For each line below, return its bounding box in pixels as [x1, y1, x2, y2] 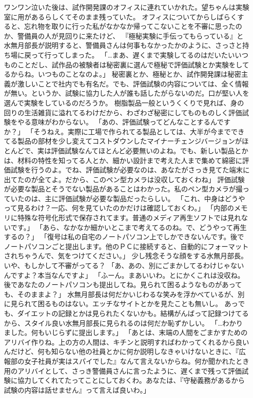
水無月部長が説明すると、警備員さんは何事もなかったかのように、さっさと [4, 40, 243, 50]
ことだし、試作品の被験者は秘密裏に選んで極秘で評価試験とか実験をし [17, 59, 242, 69]
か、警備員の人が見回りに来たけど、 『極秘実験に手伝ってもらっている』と [4, 30, 244, 41]
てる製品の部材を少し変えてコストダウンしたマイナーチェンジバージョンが [4, 136, 242, 146]
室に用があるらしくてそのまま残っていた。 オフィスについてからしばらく [4, 11, 237, 21]
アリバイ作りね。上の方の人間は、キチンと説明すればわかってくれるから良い [4, 336, 249, 347]
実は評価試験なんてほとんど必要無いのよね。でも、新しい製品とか [37, 145, 249, 155]
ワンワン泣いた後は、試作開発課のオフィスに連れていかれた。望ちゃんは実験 [4, 2, 250, 12]
